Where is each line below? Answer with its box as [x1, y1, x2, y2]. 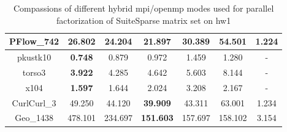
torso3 [22, 65, 46, 78]
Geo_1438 [15, 111, 53, 124]
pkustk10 [17, 51, 52, 64]
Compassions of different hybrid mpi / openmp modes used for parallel [13, 2, 274, 14]
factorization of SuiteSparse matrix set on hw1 [56, 13, 231, 26]
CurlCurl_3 [12, 96, 56, 109]
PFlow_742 [9, 35, 59, 48]
